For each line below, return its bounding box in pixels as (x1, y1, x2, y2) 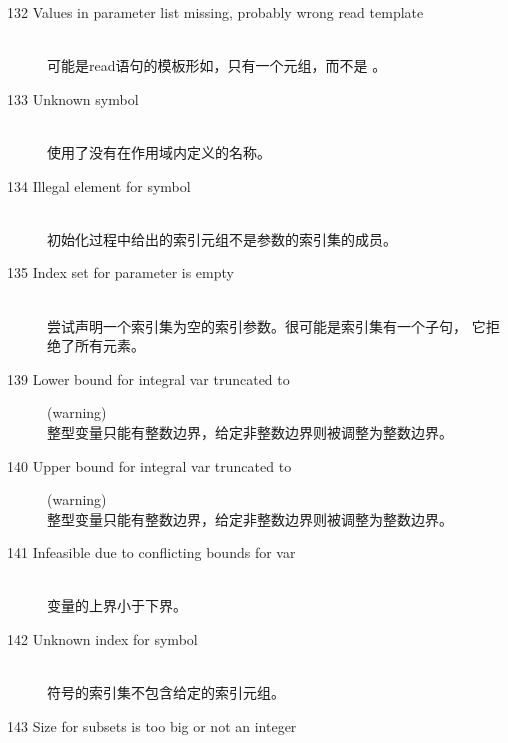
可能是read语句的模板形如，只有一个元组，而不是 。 (47, 55, 387, 76)
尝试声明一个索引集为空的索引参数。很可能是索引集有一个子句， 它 (47, 315, 486, 336)
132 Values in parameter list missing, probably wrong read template (7, 2, 424, 22)
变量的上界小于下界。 (47, 595, 187, 616)
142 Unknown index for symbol (7, 629, 198, 650)
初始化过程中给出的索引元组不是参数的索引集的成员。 (47, 228, 397, 249)
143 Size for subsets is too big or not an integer (7, 715, 297, 736)
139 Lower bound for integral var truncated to (7, 368, 290, 389)
